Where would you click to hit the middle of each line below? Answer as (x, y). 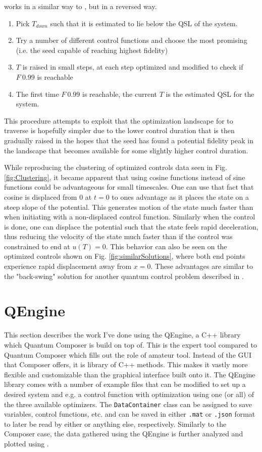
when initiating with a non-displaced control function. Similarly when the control (130, 217)
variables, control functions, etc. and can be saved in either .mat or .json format (130, 414)
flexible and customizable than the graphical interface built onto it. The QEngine (130, 374)
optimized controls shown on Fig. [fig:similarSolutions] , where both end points (125, 256)
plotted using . (27, 444)
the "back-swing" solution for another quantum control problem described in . (124, 276)
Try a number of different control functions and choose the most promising (132, 40)
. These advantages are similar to (202, 266)
